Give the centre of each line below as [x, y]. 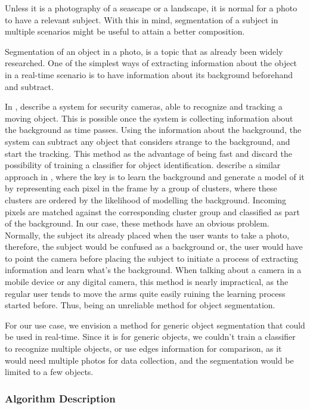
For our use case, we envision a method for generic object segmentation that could [155, 325]
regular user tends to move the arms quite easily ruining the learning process [145, 293]
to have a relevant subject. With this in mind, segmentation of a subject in [142, 19]
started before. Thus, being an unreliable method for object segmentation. [140, 305]
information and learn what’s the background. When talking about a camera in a [153, 270]
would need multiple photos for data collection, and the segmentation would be [149, 360]
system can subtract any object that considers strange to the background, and [148, 141]
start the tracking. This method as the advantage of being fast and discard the [148, 153]
